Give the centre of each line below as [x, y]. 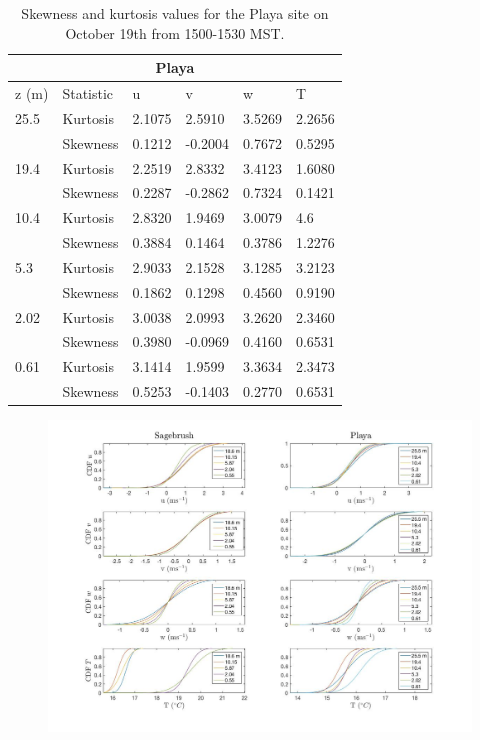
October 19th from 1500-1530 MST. [175, 32]
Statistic [88, 93]
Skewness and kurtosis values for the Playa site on [175, 13]
